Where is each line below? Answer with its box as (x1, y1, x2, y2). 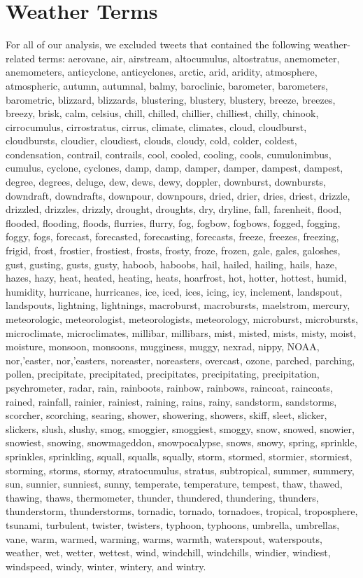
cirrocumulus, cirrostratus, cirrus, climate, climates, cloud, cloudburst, (6, 119, 307, 134)
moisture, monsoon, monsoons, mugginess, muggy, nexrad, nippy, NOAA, (6, 339, 320, 354)
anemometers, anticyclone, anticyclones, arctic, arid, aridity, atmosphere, (6, 64, 318, 79)
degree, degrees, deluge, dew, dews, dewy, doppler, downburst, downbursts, (6, 174, 326, 189)
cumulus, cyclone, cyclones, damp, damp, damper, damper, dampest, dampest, (6, 160, 343, 175)
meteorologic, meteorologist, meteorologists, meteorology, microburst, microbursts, (6, 312, 358, 326)
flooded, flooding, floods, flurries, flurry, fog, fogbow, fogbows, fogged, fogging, (6, 215, 341, 230)
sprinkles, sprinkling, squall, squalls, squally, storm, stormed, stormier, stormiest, (6, 448, 353, 463)
